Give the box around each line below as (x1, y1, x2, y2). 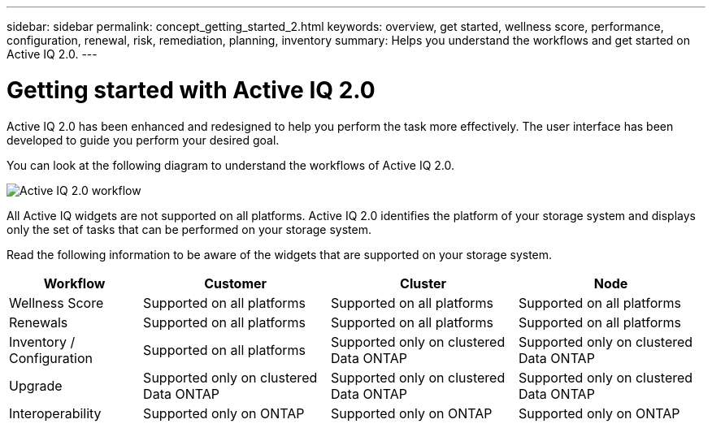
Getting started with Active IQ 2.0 (7, 76, 376, 104)
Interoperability (9, 404, 102, 422)
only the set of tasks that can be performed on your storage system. (7, 222, 371, 236)
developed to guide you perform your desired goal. (7, 132, 280, 147)
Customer (204, 275, 267, 292)
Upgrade (9, 377, 63, 394)
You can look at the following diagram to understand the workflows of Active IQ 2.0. (7, 158, 455, 172)
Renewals (9, 313, 68, 331)
